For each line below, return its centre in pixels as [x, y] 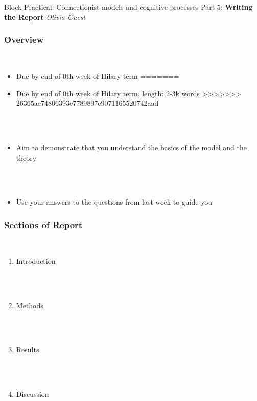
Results [28, 350]
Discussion [32, 394]
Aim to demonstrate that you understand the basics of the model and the [131, 147]
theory [26, 157]
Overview [24, 40]
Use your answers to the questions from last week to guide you [114, 202]
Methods [30, 305]
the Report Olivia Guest [45, 17]
